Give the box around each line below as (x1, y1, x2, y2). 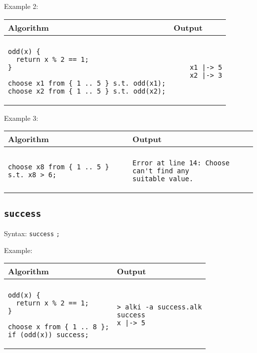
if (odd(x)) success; (8, 331, 89, 339)
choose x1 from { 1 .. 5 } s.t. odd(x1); (8, 79, 166, 87)
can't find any (132, 167, 189, 175)
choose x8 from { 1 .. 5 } (8, 163, 109, 171)
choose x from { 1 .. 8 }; (8, 323, 109, 331)
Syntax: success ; (4, 228, 60, 238)
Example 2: (4, 1, 39, 11)
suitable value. (132, 175, 193, 183)
